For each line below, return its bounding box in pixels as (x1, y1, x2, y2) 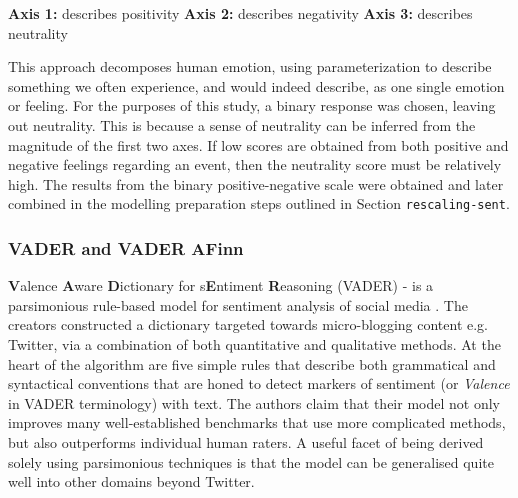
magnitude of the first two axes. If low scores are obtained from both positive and (8, 134, 509, 155)
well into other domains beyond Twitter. (8, 471, 255, 492)
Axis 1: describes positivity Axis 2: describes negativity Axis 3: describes (8, 3, 473, 23)
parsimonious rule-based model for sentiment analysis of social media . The (8, 294, 468, 315)
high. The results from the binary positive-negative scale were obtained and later (8, 173, 504, 194)
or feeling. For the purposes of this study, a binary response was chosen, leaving (8, 95, 496, 116)
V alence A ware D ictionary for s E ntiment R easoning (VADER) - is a (8, 275, 434, 296)
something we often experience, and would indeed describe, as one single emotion (8, 75, 505, 96)
